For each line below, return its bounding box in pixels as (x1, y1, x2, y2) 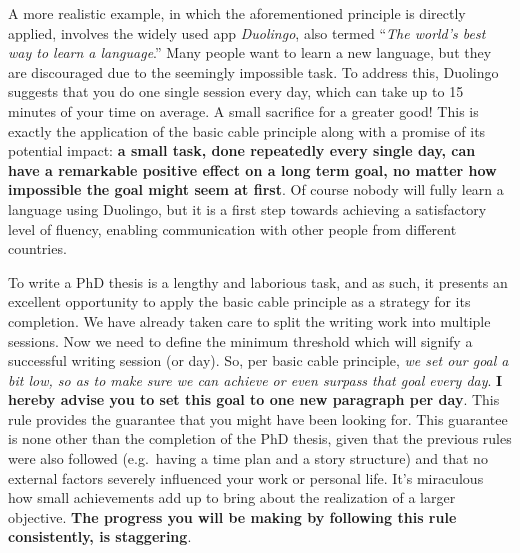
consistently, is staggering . (8, 526, 192, 547)
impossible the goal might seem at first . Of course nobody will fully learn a (8, 179, 504, 200)
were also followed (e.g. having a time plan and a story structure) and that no (8, 448, 488, 469)
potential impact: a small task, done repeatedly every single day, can (8, 140, 476, 161)
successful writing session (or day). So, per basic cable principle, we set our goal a (8, 350, 509, 371)
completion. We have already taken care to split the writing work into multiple (8, 310, 491, 331)
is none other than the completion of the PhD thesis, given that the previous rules (8, 428, 512, 449)
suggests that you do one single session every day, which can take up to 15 (8, 81, 464, 102)
